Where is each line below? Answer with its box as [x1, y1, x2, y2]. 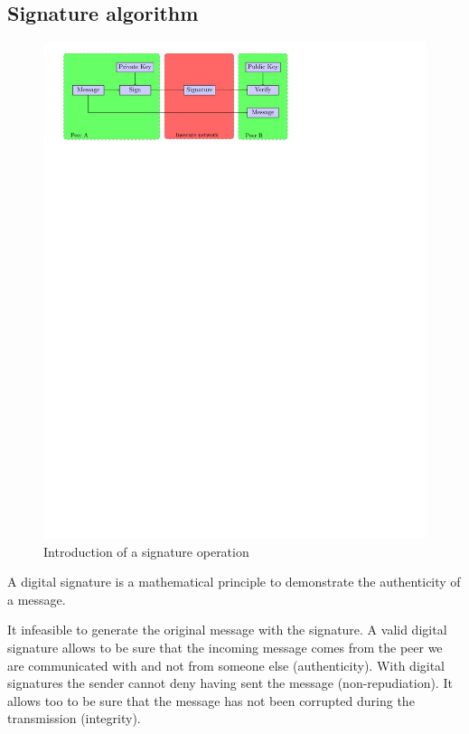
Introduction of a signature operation [43, 541, 249, 560]
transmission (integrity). [7, 709, 141, 728]
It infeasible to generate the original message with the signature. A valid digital [7, 620, 447, 639]
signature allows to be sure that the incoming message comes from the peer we [7, 638, 443, 657]
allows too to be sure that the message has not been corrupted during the [7, 691, 415, 710]
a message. [7, 589, 66, 608]
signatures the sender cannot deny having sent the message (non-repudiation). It [7, 673, 453, 692]
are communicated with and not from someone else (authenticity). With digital [7, 655, 446, 674]
